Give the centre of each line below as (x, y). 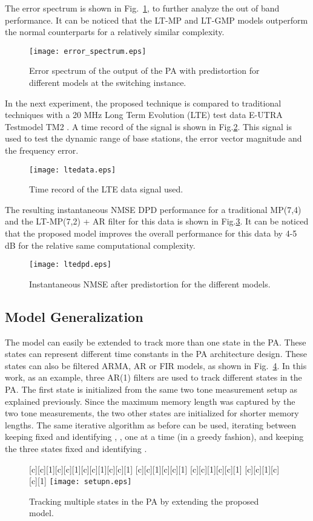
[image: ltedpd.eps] (71, 265)
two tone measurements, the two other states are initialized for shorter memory (152, 413)
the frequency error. (42, 150)
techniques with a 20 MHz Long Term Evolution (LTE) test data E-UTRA (144, 115)
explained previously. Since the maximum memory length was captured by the (150, 401)
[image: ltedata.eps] (73, 170)
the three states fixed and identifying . (76, 449)
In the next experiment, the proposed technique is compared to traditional (143, 103)
